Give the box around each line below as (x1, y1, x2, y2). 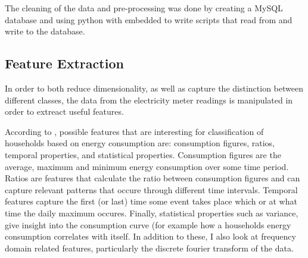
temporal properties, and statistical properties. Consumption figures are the (5, 148, 281, 161)
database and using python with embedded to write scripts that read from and (5, 13, 293, 26)
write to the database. (5, 25, 85, 37)
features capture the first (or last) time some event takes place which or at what (5, 195, 297, 207)
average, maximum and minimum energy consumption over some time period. (5, 160, 289, 172)
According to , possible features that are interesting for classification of (5, 125, 264, 137)
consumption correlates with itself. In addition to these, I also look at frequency (5, 230, 296, 243)
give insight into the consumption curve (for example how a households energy (5, 218, 291, 231)
